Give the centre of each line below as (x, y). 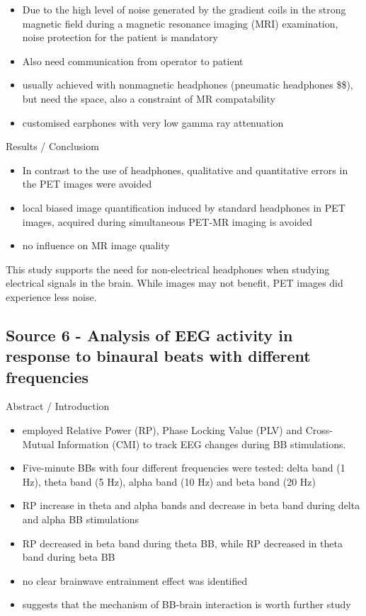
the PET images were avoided (87, 184)
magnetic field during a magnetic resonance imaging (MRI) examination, (180, 23)
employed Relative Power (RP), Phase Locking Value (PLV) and (162, 430)
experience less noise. (51, 296)
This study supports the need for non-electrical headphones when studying (168, 269)
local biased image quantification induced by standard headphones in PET (184, 207)
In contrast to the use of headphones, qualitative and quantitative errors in (185, 170)
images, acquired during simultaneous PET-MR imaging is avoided (167, 221)
